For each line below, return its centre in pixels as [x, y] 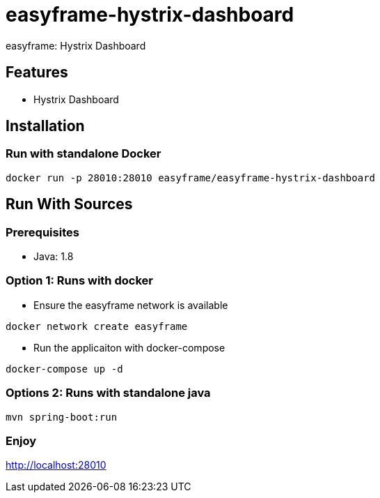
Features [37, 73]
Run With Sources [69, 204]
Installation [45, 126]
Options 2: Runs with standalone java [108, 393]
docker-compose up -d [64, 369]
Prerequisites [42, 232]
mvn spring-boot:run [62, 417]
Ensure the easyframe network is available [131, 305]
